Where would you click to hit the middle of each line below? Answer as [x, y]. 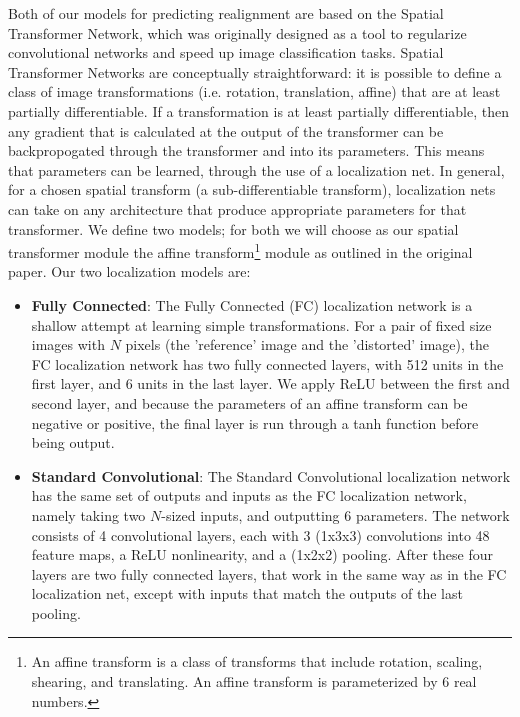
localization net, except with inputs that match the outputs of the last [247, 593]
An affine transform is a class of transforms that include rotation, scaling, [257, 661]
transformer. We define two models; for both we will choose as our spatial [233, 228]
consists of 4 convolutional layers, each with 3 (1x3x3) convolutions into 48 [260, 534]
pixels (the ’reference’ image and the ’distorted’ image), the [307, 344]
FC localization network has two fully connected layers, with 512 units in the [267, 363]
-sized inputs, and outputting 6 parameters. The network [335, 514]
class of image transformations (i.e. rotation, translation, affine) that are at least [254, 91]
